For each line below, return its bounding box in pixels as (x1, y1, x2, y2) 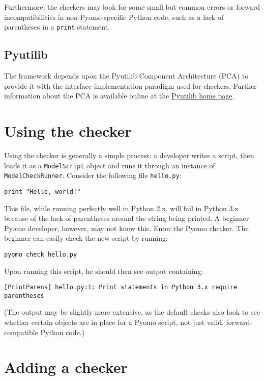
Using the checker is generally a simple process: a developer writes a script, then (4, 149, 254, 160)
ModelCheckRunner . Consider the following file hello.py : (4, 170, 182, 181)
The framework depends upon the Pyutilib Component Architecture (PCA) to (4, 70, 249, 81)
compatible (4, 326, 38, 337)
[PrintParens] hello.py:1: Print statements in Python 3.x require (4, 284, 238, 291)
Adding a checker (4, 357, 128, 377)
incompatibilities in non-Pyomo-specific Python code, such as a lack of (4, 11, 224, 22)
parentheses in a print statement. (4, 21, 110, 32)
